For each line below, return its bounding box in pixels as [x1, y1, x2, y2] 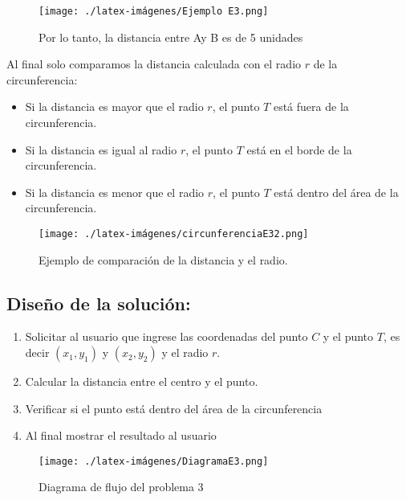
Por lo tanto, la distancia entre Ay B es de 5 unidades [39, 28, 303, 45]
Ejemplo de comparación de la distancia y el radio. [39, 251, 288, 268]
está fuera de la [273, 98, 349, 115]
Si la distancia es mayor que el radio [25, 98, 204, 115]
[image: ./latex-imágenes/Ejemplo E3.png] [39, 6, 269, 17]
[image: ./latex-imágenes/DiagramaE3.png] [39, 455, 269, 467]
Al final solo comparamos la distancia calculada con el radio [6, 55, 302, 72]
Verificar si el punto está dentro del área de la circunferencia [25, 400, 323, 416]
